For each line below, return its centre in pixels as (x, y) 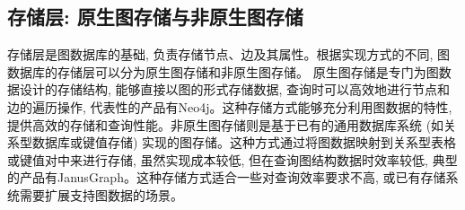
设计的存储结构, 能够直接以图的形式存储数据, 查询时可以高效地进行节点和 (235, 89)
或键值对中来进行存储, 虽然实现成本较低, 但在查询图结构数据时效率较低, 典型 (232, 159)
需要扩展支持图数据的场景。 (101, 194)
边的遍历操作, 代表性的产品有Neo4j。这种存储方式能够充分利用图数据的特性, (230, 106)
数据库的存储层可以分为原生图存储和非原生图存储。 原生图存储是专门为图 (223, 71)
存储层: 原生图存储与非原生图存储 (155, 17)
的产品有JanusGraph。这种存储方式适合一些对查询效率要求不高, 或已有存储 (227, 177)
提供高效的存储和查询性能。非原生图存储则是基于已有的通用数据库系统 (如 (226, 124)
